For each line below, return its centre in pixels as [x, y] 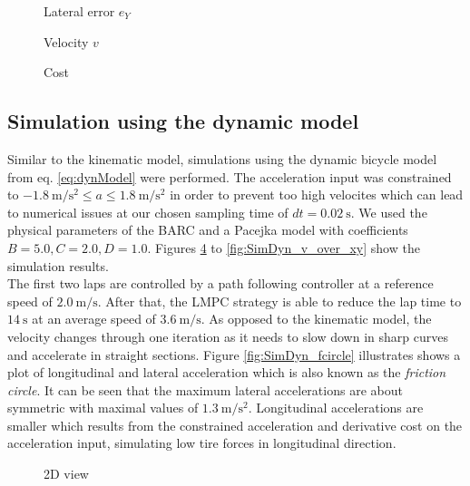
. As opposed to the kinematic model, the [316, 319]
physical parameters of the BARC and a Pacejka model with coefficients [208, 230]
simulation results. [58, 265]
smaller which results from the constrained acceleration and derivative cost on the [235, 425]
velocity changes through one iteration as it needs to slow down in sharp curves [228, 336]
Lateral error [79, 11]
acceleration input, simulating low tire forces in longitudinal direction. [202, 443]
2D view [66, 474]
